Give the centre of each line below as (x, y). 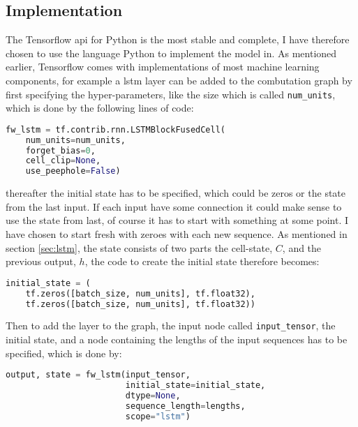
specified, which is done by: (64, 353)
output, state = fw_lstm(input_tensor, (98, 375)
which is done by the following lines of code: (100, 108)
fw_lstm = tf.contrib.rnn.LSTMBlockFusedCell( (116, 129)
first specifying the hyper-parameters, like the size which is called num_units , (171, 94)
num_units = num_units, (75, 140)
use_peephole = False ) (73, 171)
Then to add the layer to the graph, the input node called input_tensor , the (171, 325)
